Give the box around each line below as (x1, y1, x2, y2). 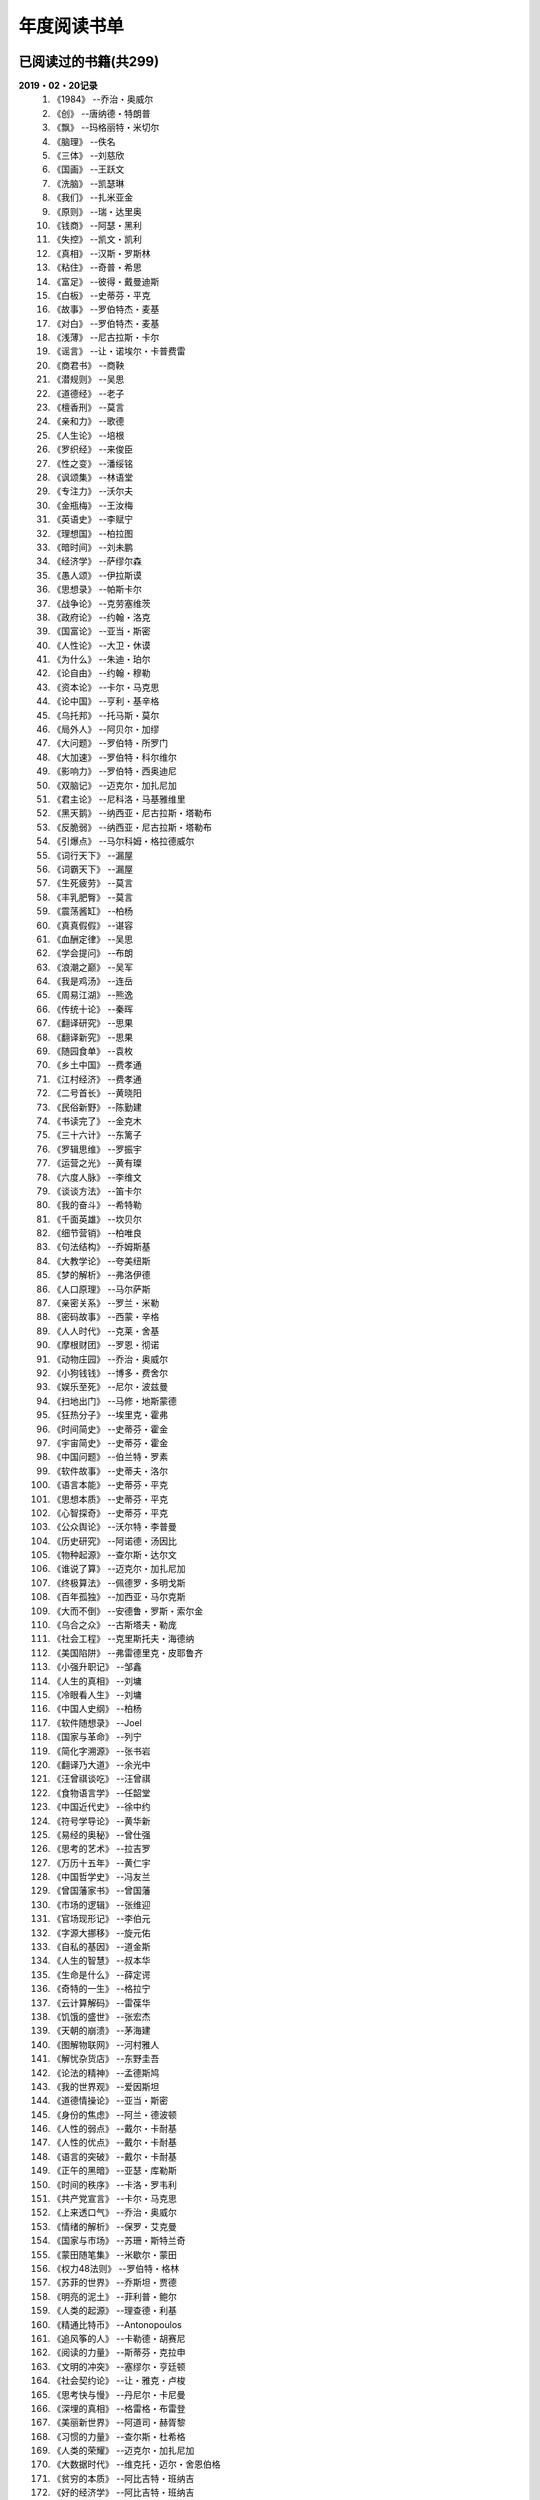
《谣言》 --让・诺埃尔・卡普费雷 (52, 345, 186, 357)
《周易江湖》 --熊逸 (52, 989, 134, 1001)
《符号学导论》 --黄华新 (52, 1815, 151, 1827)
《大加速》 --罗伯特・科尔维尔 (52, 751, 177, 763)
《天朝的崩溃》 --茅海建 (52, 2025, 151, 2037)
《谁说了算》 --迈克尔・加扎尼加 (52, 1563, 186, 1575)
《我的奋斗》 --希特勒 (52, 1199, 142, 1211)
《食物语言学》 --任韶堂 (52, 1786, 151, 1799)
